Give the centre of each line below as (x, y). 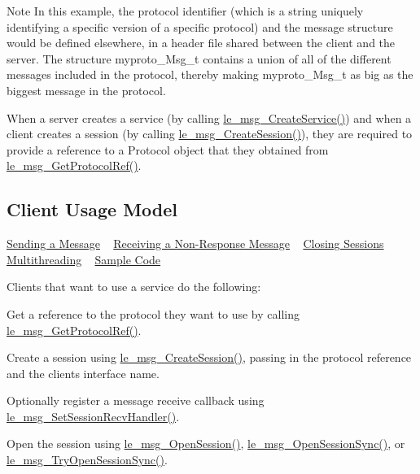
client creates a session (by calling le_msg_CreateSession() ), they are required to (210, 134)
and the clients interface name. (83, 373)
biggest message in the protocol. (86, 90)
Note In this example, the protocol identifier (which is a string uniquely (185, 11)
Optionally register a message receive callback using (136, 400)
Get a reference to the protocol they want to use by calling (153, 313)
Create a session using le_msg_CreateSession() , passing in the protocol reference (209, 357)
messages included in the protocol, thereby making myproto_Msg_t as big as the (210, 74)
